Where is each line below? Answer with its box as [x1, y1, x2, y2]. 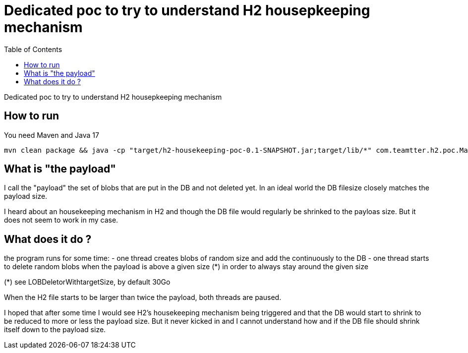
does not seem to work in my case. [4, 216, 118, 225]
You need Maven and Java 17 [4, 130, 99, 139]
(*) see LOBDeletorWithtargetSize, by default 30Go [4, 278, 171, 287]
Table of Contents [4, 45, 62, 54]
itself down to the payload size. [4, 325, 106, 334]
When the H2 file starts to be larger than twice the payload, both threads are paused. [4, 293, 282, 302]
